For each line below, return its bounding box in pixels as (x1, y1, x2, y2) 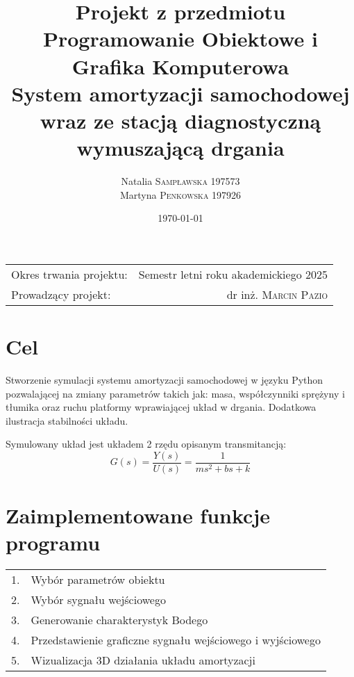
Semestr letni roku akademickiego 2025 (138, 266, 328, 282)
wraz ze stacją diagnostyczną (40, 106, 321, 134)
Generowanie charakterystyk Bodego (31, 612, 208, 628)
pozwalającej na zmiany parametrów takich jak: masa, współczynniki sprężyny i (6, 386, 345, 400)
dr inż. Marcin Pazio (226, 286, 328, 302)
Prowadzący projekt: (11, 286, 111, 302)
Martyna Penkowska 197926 (119, 187, 242, 202)
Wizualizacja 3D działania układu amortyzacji (31, 652, 255, 669)
